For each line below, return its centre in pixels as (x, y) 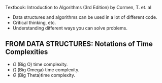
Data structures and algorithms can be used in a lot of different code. (85, 17)
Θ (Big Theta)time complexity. (44, 75)
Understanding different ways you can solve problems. (70, 28)
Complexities (27, 52)
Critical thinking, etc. (34, 23)
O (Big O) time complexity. (40, 64)
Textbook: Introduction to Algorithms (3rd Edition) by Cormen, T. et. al (78, 7)
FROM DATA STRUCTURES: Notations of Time (79, 44)
